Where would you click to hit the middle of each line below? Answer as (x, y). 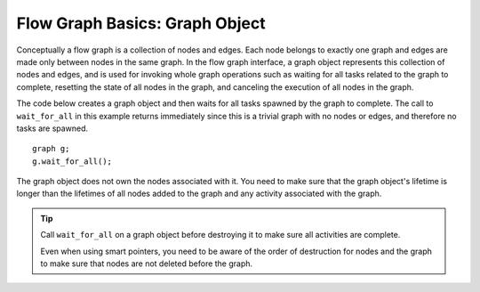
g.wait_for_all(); (72, 161)
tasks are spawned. (52, 128)
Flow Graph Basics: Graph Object (141, 23)
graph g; (51, 149)
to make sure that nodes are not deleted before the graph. (147, 264)
